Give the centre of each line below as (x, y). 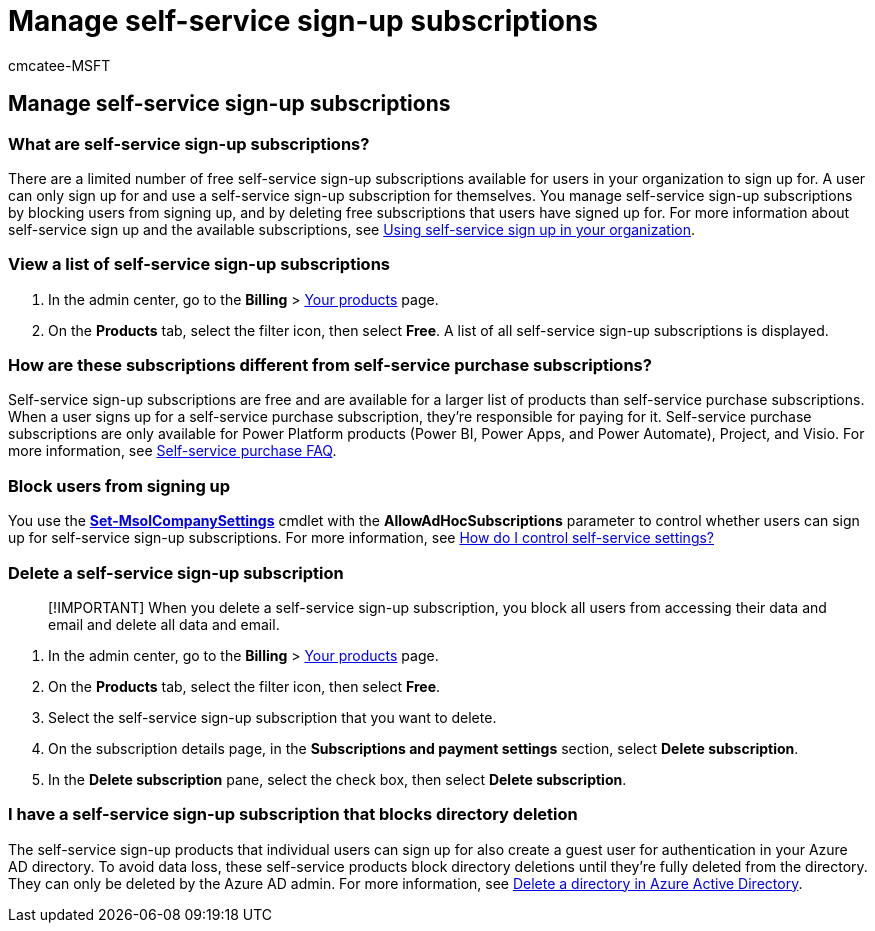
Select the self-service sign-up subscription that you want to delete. (272, 717)
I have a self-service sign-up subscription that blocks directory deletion (293, 814)
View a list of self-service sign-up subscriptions (199, 264)
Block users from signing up (119, 485)
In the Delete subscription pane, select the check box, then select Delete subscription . (337, 779)
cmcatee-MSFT (59, 65)
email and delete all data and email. (164, 624)
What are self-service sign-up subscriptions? (189, 143)
